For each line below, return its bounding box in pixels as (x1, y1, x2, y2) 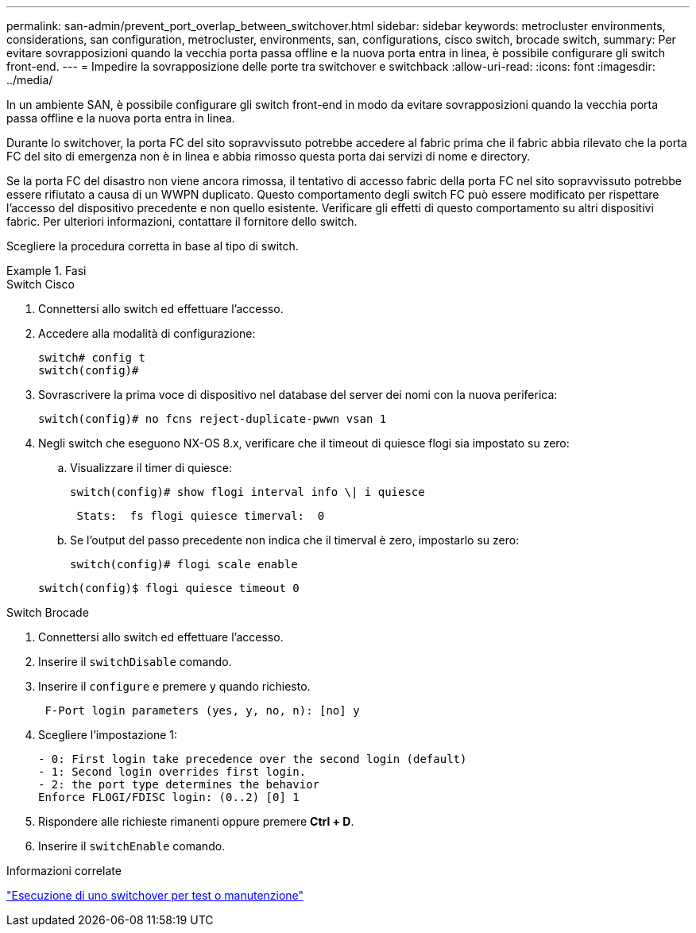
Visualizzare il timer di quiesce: (70, 461, 233, 474)
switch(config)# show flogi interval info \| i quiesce (70, 486, 425, 498)
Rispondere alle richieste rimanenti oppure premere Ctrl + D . (38, 815, 354, 828)
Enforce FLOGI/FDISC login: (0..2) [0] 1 (38, 791, 300, 803)
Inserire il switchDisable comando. (38, 655, 232, 668)
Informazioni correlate (6, 864, 122, 877)
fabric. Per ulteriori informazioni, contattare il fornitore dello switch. (6, 215, 358, 228)
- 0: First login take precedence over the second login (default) (38, 753, 467, 765)
